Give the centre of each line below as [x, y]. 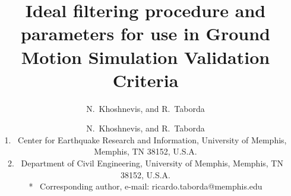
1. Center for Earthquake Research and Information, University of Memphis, [145, 139]
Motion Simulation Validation [145, 57]
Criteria [145, 80]
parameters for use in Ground [145, 33]
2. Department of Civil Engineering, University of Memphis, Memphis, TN [145, 163]
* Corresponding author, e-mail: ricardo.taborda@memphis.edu [145, 186]
